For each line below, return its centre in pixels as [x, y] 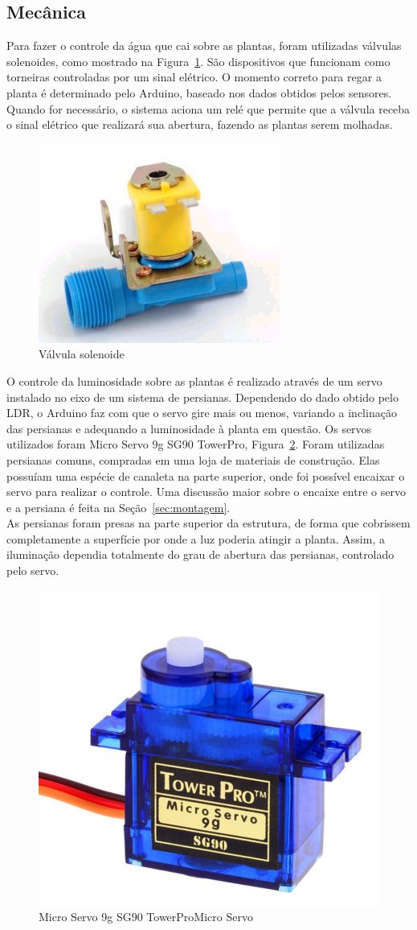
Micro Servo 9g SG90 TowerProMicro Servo [146, 917]
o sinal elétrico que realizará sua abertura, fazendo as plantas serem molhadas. [200, 124]
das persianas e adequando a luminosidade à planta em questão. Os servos [189, 428]
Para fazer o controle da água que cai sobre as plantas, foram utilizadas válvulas [204, 45]
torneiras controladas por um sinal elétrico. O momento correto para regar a [194, 77]
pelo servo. [33, 570]
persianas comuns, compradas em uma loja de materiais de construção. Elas [193, 459]
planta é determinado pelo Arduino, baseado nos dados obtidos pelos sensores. [199, 92]
